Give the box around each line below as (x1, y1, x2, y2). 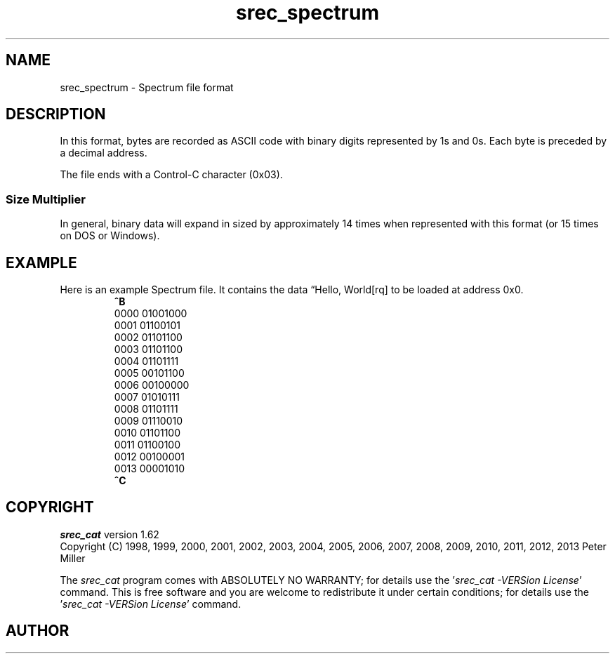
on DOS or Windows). (60, 229, 160, 242)
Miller (60, 552, 86, 564)
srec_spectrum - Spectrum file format (60, 81, 234, 93)
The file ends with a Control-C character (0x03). (60, 168, 283, 181)
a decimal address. (60, 147, 147, 159)
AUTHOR (6, 622, 70, 640)
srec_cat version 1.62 (60, 528, 159, 540)
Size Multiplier (6, 192, 86, 206)
